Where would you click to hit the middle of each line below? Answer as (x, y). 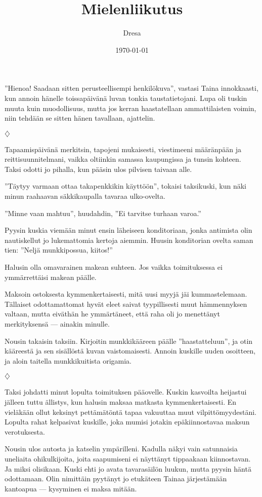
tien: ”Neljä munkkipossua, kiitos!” (59, 250)
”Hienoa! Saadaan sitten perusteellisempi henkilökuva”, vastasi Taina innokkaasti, (132, 88)
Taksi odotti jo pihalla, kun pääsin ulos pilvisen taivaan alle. (98, 169)
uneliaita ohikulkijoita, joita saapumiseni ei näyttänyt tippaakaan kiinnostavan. (128, 458)
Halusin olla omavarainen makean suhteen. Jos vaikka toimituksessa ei (114, 267)
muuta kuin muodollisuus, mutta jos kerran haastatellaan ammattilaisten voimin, (130, 108)
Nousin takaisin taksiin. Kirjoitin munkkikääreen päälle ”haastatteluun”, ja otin (129, 341)
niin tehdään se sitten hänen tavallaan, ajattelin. (80, 118)
